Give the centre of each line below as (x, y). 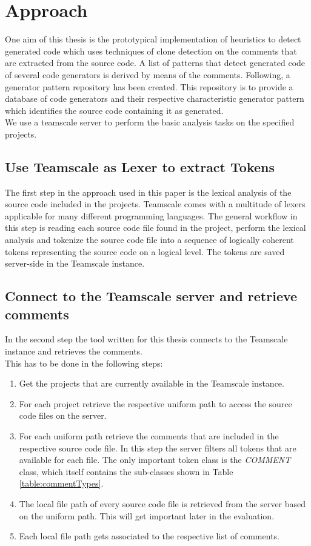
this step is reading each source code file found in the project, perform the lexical (155, 228)
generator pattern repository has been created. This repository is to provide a (149, 86)
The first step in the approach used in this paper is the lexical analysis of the (148, 192)
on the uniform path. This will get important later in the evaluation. (147, 515)
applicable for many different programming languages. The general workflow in (151, 215)
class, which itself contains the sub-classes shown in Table (126, 471)
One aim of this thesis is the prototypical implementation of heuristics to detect (153, 39)
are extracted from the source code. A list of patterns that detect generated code (155, 63)
